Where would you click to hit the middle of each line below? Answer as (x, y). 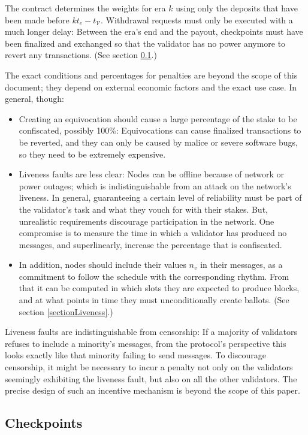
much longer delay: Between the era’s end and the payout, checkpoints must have (154, 31)
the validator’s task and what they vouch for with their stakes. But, (143, 209)
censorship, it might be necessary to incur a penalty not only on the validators (149, 367)
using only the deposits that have (237, 8)
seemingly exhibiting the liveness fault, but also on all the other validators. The (151, 378)
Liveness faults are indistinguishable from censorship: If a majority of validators (151, 332)
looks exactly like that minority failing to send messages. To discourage (136, 355)
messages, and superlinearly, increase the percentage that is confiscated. (150, 244)
